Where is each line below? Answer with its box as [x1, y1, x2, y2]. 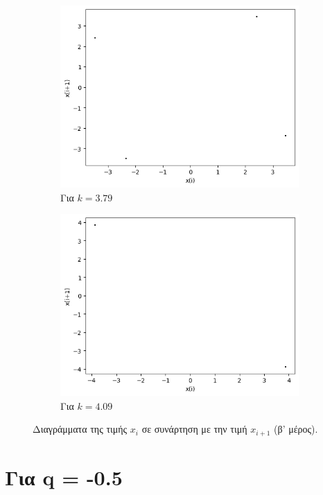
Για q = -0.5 [5, 463, 123, 492]
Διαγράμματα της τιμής [33, 422, 128, 436]
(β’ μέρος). [274, 422, 318, 436]
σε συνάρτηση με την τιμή [141, 422, 247, 436]
